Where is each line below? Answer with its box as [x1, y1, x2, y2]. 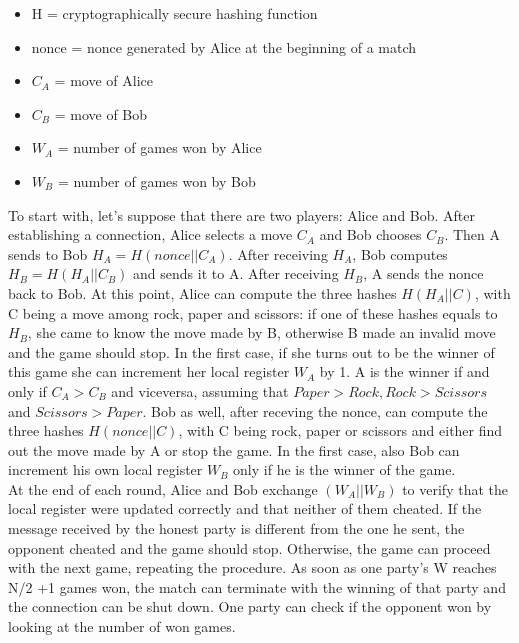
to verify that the [402, 478, 508, 499]
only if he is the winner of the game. [233, 459, 456, 480]
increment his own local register [8, 459, 203, 480]
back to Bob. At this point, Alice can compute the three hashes [8, 282, 397, 303]
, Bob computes [352, 243, 448, 264]
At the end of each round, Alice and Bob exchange [8, 478, 318, 499]
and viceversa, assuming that [111, 380, 289, 401]
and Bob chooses [319, 224, 422, 245]
